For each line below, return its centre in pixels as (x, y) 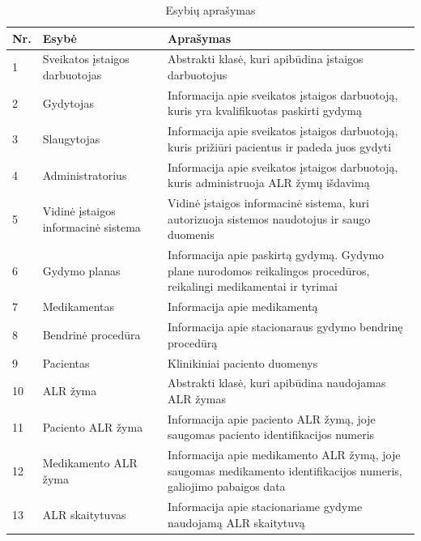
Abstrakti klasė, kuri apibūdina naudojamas (277, 383)
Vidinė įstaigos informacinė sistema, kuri (268, 203)
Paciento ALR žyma (93, 426)
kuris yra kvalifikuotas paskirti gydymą (265, 111)
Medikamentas (79, 307)
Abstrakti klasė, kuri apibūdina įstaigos (266, 59)
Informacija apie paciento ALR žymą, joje (272, 418)
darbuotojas (72, 75)
